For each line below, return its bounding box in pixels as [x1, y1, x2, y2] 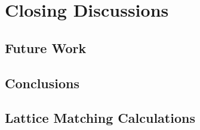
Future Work [5, 38, 87, 57]
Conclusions [5, 73, 80, 92]
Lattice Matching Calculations [5, 109, 195, 127]
